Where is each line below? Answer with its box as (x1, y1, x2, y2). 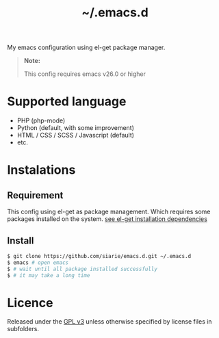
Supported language (7, 94, 127, 109)
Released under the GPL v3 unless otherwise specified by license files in (7, 317, 212, 326)
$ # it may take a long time (7, 272, 90, 278)
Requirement (7, 190, 64, 201)
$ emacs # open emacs (7, 259, 69, 266)
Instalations (7, 162, 76, 178)
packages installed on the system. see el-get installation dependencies (7, 215, 207, 223)
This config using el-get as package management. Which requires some (7, 207, 211, 216)
